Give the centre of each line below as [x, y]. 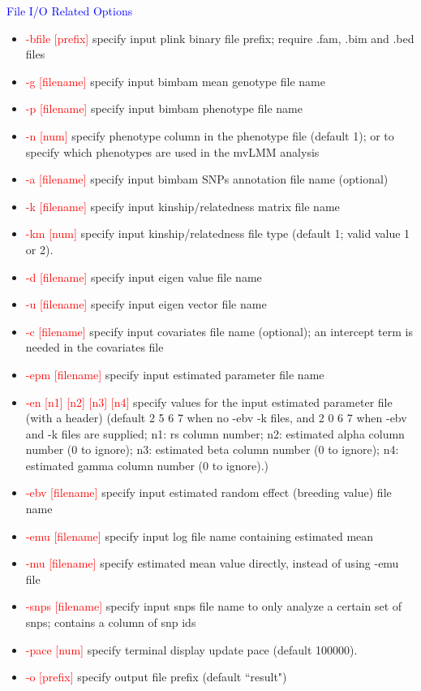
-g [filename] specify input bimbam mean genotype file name [175, 81]
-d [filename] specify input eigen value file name [144, 276]
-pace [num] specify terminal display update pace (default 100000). [191, 649]
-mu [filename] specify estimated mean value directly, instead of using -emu [212, 563]
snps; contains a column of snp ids [111, 622]
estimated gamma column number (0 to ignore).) [147, 465]
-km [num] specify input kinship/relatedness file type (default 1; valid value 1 [218, 233]
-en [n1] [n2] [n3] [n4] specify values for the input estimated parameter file [209, 402]
